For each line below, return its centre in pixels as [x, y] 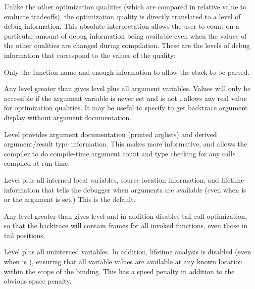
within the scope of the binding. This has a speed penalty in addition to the [119, 271]
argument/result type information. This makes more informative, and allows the [126, 144]
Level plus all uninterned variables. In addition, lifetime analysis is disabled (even [127, 252]
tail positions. [25, 235]
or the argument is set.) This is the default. [70, 199]
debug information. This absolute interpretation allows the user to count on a [122, 26]
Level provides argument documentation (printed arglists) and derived [110, 134]
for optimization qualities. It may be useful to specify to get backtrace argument [126, 108]
